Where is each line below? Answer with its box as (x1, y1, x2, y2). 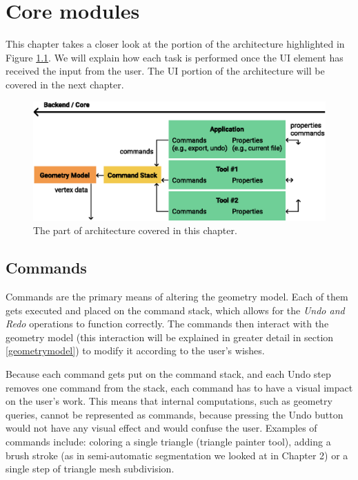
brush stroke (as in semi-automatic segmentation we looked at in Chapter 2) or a (6, 448, 348, 462)
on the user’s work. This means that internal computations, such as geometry (6, 394, 332, 408)
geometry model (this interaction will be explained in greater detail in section (6, 329, 334, 344)
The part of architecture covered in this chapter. (33, 223, 237, 238)
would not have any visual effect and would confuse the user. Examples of (6, 421, 317, 435)
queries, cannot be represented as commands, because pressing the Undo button (6, 407, 344, 421)
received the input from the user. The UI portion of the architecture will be (6, 64, 325, 78)
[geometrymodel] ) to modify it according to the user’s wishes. (6, 343, 265, 358)
